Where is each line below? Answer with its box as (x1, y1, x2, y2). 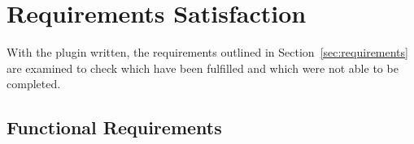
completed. (7, 75, 61, 92)
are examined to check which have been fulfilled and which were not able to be (7, 59, 399, 76)
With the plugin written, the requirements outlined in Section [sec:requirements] (7, 44, 408, 61)
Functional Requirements (7, 115, 222, 140)
